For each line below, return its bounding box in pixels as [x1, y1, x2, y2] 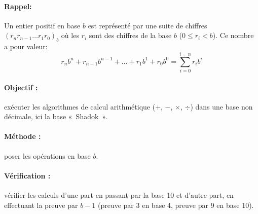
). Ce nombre [212, 30, 254, 41]
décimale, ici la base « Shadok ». [4, 111, 107, 122]
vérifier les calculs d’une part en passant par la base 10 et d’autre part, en [4, 190, 234, 200]
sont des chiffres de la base [89, 30, 172, 41]
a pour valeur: [4, 41, 48, 52]
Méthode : [4, 131, 41, 141]
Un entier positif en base [4, 20, 81, 30]
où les [61, 30, 79, 41]
